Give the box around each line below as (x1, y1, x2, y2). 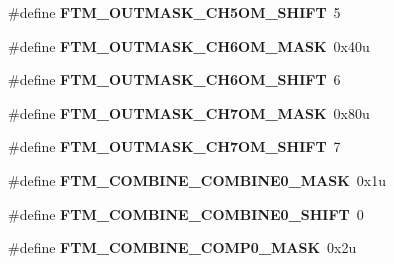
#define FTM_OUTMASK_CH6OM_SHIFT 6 (8, 69, 341, 90)
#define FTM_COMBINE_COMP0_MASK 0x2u (8, 237, 357, 258)
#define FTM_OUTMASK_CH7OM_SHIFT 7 (8, 136, 341, 157)
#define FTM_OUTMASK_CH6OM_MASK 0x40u (8, 35, 370, 56)
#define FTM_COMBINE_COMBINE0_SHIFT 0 (8, 203, 364, 224)
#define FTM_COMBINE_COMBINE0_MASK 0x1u (8, 169, 386, 190)
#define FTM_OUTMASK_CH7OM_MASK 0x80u (8, 102, 370, 123)
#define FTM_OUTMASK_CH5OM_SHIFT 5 (8, 2, 341, 22)
